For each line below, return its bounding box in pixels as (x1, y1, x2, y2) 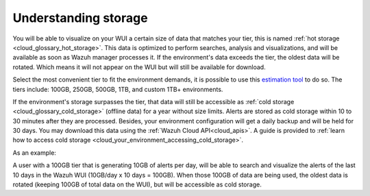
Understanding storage (12, 10, 148, 25)
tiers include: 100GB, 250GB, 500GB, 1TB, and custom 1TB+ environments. (12, 85, 223, 93)
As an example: (12, 148, 56, 157)
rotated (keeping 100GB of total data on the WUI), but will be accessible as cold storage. (12, 180, 262, 188)
